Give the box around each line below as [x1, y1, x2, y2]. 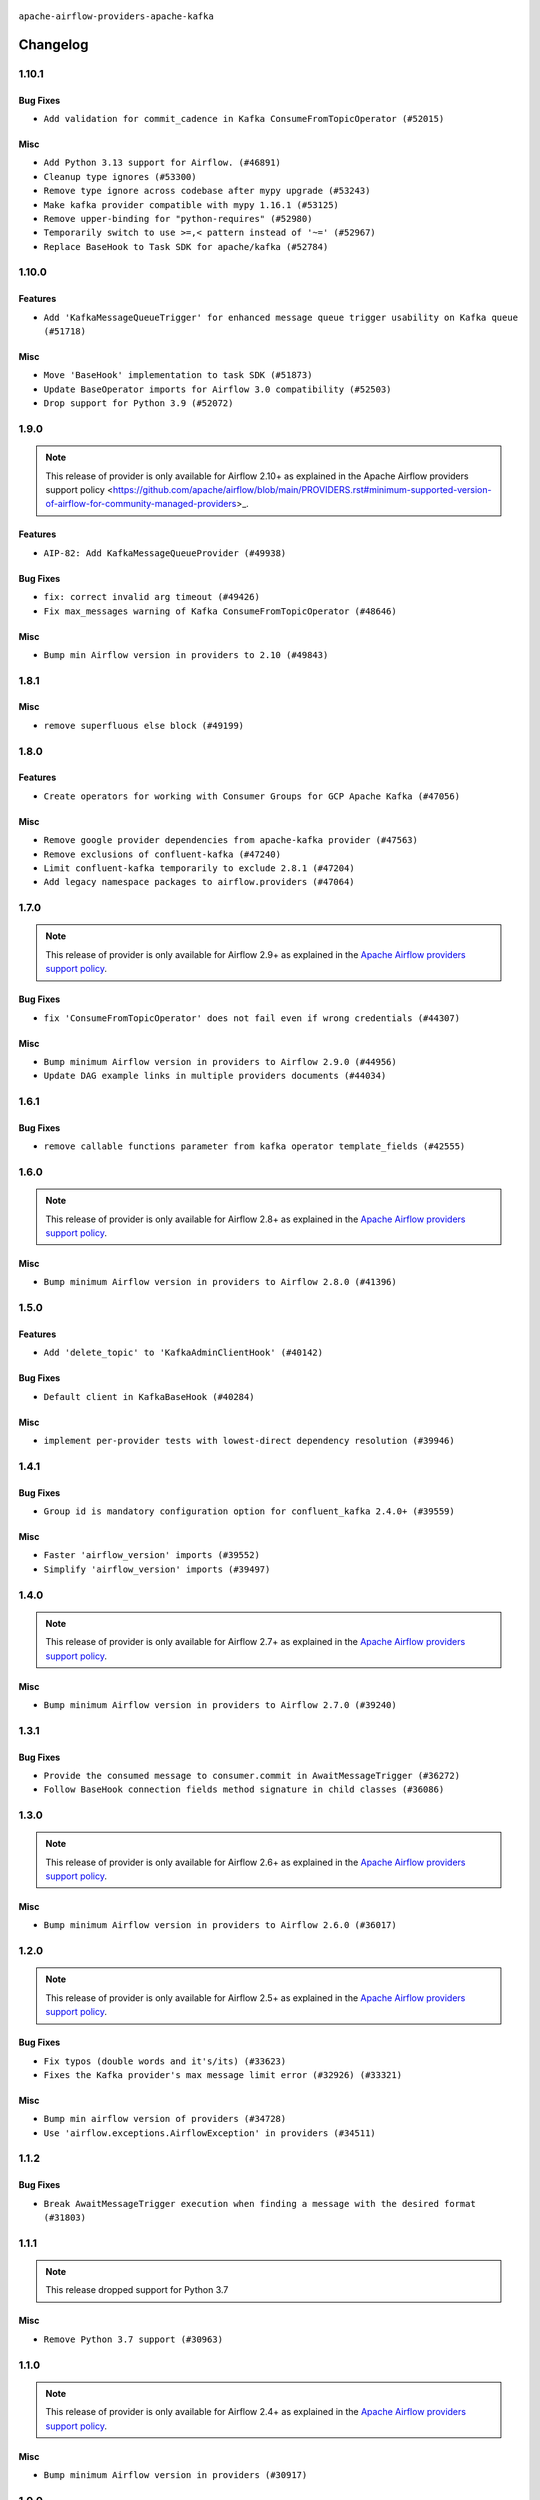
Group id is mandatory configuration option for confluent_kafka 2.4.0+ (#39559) [43, 1506, 455, 1517]
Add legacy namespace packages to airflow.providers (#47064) [43, 876, 355, 888]
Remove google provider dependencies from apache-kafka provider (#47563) [43, 835, 419, 846]
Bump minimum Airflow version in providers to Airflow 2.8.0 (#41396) [43, 1276, 397, 1288]
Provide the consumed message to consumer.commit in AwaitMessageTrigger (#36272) [43, 1770, 460, 1781]
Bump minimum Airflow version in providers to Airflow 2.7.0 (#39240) [43, 1699, 397, 1710]
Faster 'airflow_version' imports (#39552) [43, 1550, 260, 1561]
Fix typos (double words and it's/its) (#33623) [43, 2055, 287, 2067]
